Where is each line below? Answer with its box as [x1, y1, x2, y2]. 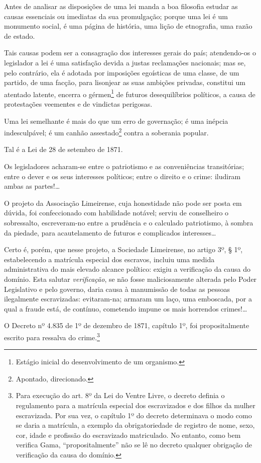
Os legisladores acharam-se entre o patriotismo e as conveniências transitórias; [4, 161, 244, 172]
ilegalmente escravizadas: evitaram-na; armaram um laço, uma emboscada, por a [4, 293, 252, 304]
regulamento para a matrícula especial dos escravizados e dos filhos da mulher [16, 400, 255, 410]
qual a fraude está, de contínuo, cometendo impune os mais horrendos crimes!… [4, 303, 247, 314]
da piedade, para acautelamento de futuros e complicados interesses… [4, 227, 216, 238]
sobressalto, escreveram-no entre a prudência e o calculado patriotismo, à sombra [4, 217, 253, 227]
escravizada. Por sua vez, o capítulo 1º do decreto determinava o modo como [16, 410, 252, 420]
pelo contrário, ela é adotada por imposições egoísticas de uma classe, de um [4, 67, 239, 78]
